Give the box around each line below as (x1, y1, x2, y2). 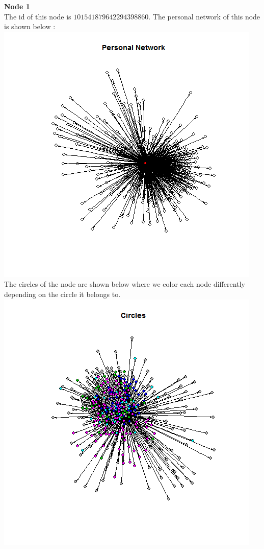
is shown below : (4, 21, 56, 32)
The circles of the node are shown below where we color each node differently (4, 279, 245, 289)
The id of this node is (4, 11, 71, 21)
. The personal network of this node (148, 11, 260, 21)
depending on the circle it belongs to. (4, 288, 121, 299)
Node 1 (4, 1, 30, 11)
